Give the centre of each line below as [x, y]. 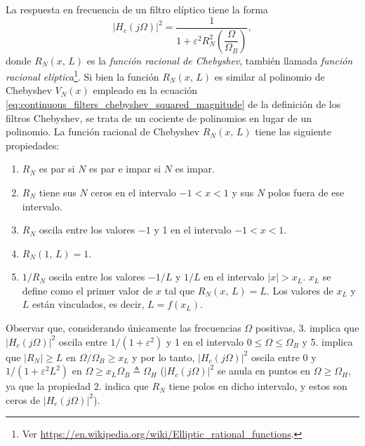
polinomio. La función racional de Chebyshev [103, 131]
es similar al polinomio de [270, 76]
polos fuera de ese [306, 192]
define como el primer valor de [87, 290]
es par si [57, 169]
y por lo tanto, [164, 357]
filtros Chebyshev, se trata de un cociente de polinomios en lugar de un [159, 117]
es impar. [195, 169]
